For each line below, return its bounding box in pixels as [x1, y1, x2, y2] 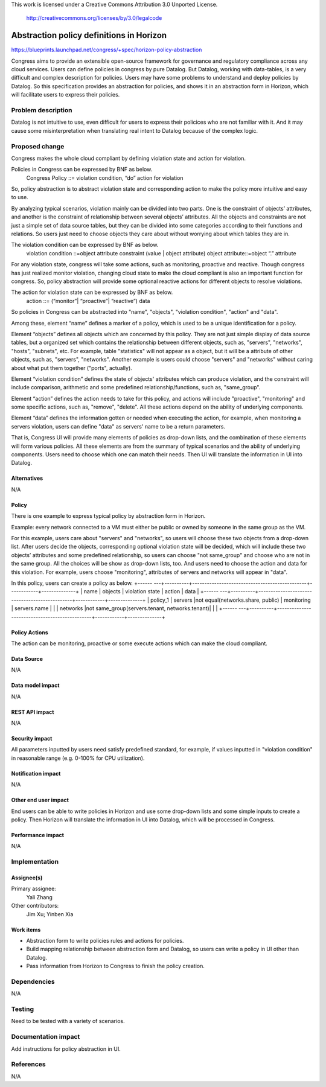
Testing [11, 1005, 34, 1013]
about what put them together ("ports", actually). [11, 364, 132, 371]
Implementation [11, 858, 59, 866]
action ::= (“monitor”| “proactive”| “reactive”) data [26, 297, 150, 304]
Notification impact [11, 770, 61, 777]
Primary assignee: [11, 885, 57, 893]
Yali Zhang [26, 893, 53, 901]
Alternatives [11, 474, 43, 482]
